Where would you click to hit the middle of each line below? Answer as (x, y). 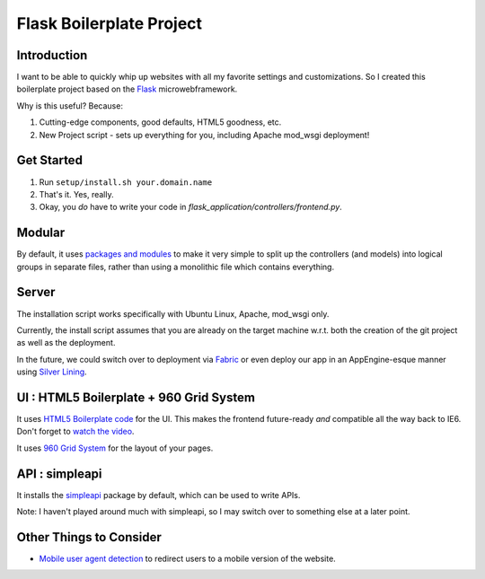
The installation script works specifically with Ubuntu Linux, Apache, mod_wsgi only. (173, 313)
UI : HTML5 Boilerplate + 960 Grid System (136, 397)
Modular (41, 233)
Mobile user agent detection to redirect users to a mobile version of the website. (187, 558)
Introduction (52, 55)
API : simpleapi (59, 474)
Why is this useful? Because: (70, 105)
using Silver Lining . (52, 372)
